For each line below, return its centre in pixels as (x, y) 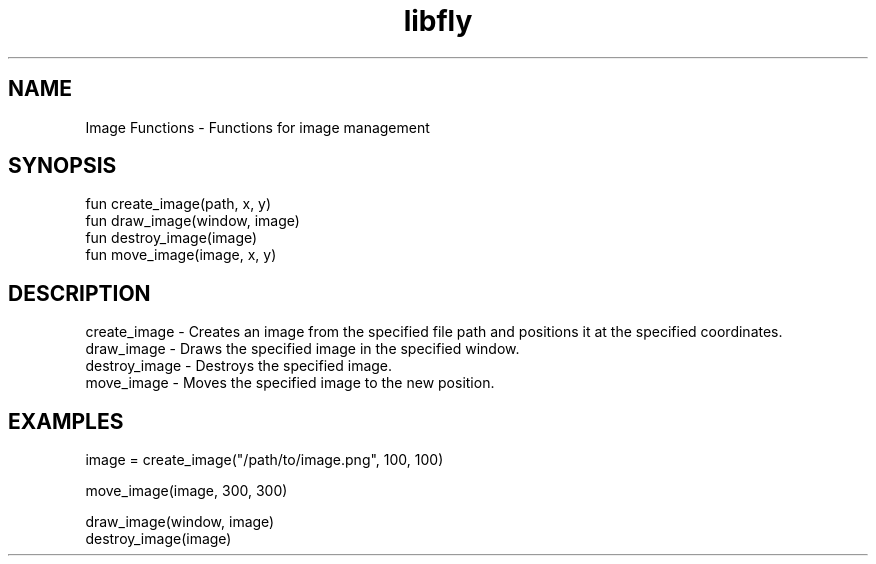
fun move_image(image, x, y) (181, 255)
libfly (438, 21)
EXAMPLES (66, 421)
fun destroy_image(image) (171, 238)
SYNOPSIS (62, 166)
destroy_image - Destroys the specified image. (239, 366)
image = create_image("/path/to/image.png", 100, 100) (264, 460)
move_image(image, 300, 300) (186, 491)
